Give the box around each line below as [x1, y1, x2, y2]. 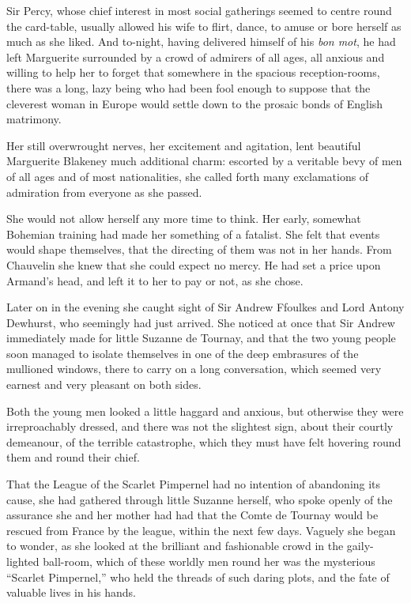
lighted [6, 553, 40, 569]
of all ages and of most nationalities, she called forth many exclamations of [6, 168, 369, 184]
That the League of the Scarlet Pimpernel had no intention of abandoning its [6, 476, 381, 492]
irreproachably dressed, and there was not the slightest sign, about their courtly [6, 418, 394, 435]
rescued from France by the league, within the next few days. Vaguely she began [6, 522, 396, 538]
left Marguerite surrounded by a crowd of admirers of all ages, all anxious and [6, 48, 385, 65]
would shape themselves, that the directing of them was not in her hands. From [6, 241, 392, 258]
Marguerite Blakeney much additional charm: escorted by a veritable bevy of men [6, 153, 402, 169]
